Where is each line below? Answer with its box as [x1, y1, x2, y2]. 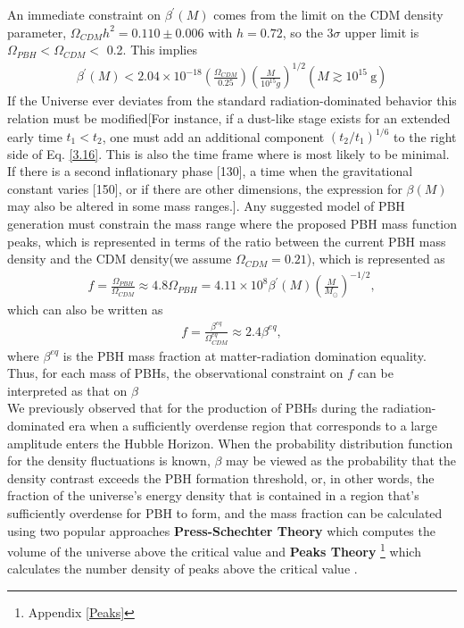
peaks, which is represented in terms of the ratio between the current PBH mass [7, 231, 446, 250]
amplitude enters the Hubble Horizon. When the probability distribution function [7, 433, 453, 452]
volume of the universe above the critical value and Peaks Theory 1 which [7, 540, 421, 560]
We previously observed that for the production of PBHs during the [7, 398, 378, 417]
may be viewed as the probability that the [226, 451, 457, 470]
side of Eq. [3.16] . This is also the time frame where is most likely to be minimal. [7, 144, 450, 163]
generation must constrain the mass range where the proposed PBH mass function [7, 214, 457, 232]
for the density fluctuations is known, [7, 451, 211, 470]
